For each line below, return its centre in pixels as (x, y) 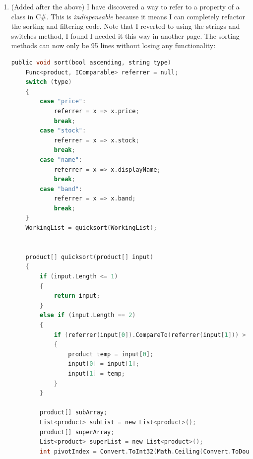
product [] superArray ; (77, 432)
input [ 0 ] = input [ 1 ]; (104, 364)
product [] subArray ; (74, 413)
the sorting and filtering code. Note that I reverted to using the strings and (126, 26)
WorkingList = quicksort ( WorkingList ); (91, 228)
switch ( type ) (49, 82)
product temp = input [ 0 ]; (111, 354)
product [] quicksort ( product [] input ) (90, 257)
